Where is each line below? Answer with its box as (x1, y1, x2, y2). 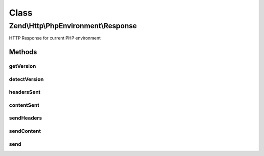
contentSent (9, 101, 40, 108)
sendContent (9, 127, 41, 134)
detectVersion (9, 76, 44, 82)
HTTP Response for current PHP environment (9, 35, 101, 41)
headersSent (9, 89, 41, 96)
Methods (9, 48, 37, 56)
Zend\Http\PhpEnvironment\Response (9, 21, 137, 30)
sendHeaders (9, 115, 42, 121)
